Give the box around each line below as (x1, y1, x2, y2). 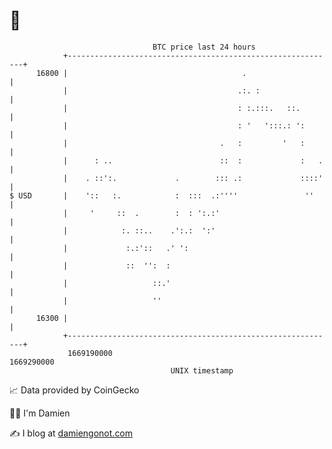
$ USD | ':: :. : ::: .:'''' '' (9, 190, 314, 201)
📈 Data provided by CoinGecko (9, 384, 140, 396)
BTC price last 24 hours (152, 42, 256, 52)
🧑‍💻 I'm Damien (9, 407, 71, 419)
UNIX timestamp (170, 365, 234, 376)
